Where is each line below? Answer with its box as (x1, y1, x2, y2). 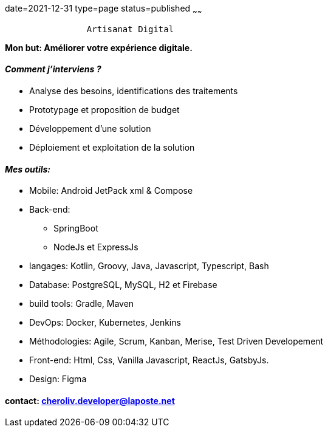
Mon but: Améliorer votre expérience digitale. (5, 42, 193, 53)
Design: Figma (29, 374, 87, 385)
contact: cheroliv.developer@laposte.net (5, 395, 175, 406)
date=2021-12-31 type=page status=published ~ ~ (5, 3, 202, 16)
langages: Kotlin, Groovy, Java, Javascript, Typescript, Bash (29, 261, 269, 272)
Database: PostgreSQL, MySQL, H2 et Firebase (29, 279, 217, 290)
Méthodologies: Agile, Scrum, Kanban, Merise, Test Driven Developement (29, 336, 324, 347)
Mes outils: (5, 163, 51, 174)
